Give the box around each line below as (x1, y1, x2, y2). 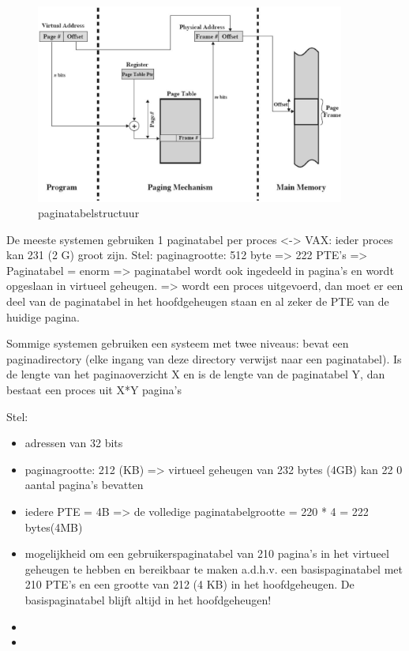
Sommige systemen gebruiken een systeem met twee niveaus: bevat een (6, 335, 349, 352)
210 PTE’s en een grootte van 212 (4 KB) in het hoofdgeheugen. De (24, 576, 355, 593)
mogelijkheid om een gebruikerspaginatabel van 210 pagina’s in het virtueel (24, 545, 389, 562)
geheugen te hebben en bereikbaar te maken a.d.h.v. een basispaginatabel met (24, 560, 403, 577)
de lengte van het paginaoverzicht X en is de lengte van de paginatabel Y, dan (6, 366, 385, 382)
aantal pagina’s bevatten (24, 476, 144, 493)
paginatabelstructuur (38, 205, 140, 221)
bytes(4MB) (24, 518, 83, 535)
